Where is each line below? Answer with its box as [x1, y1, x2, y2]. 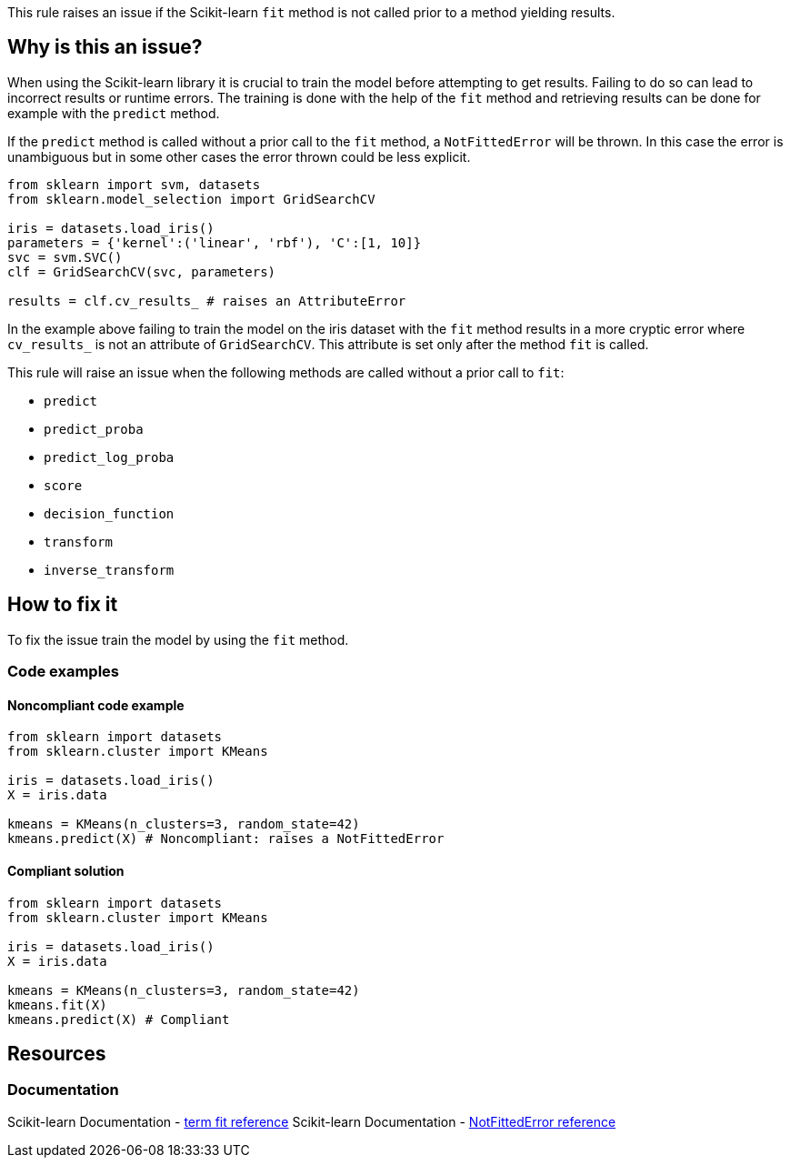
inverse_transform [44, 562, 175, 577]
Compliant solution [7, 862, 125, 879]
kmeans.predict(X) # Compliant [7, 1011, 230, 1027]
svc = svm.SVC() [7, 249, 123, 265]
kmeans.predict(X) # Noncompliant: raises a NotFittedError [7, 831, 445, 847]
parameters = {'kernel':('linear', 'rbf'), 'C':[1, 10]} [7, 235, 422, 250]
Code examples [7, 662, 120, 681]
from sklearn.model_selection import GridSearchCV [7, 191, 375, 206]
